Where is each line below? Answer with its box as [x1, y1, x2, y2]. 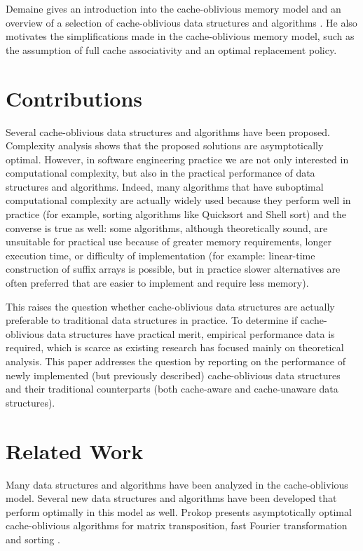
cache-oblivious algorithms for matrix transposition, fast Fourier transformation [6, 518, 348, 533]
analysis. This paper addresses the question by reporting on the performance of [6, 354, 345, 368]
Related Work [6, 436, 144, 465]
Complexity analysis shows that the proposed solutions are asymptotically [6, 138, 324, 153]
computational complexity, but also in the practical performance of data [6, 165, 315, 180]
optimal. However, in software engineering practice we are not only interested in [6, 151, 349, 166]
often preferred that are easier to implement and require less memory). [6, 275, 309, 290]
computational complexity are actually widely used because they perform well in [6, 193, 351, 208]
